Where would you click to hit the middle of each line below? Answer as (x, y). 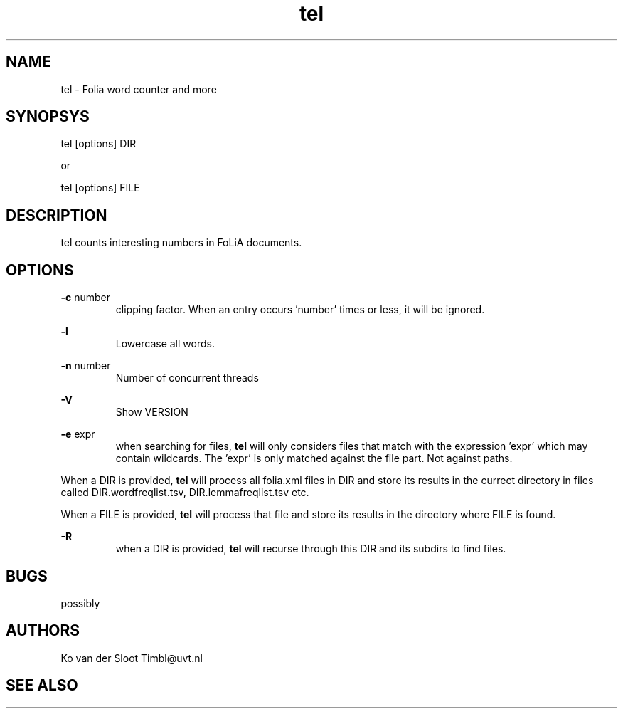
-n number (86, 366)
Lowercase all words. (165, 344)
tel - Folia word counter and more (139, 89)
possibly (80, 603)
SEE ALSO (42, 686)
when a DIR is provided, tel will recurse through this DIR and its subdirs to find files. (311, 549)
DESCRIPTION (57, 215)
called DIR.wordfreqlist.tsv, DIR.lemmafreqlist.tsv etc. (185, 493)
